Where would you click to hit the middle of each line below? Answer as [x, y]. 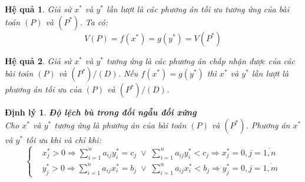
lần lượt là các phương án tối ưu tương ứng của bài [198, 9]
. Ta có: [94, 21]
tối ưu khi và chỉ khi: [64, 139]
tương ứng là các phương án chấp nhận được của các [201, 60]
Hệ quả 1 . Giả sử [38, 9]
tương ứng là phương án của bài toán [120, 125]
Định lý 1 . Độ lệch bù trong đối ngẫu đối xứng [101, 112]
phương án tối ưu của [43, 89]
